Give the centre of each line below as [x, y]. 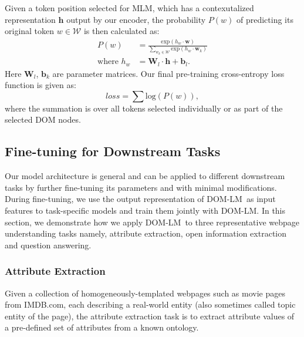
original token [30, 31]
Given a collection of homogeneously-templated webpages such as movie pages [145, 293]
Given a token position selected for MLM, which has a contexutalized [129, 8]
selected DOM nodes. [43, 119]
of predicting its [265, 19]
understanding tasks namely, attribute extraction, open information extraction [146, 233]
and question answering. [48, 245]
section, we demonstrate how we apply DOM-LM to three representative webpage [152, 222]
